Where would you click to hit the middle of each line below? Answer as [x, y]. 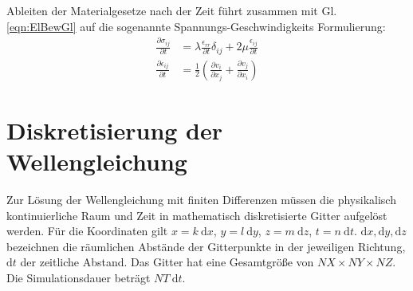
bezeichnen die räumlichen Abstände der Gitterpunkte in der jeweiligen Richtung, [206, 246]
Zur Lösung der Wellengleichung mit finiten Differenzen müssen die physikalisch [201, 199]
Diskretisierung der [115, 130]
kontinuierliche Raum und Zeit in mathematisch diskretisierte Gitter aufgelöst [197, 215]
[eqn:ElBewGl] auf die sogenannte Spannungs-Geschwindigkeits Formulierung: [196, 26]
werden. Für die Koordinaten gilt [87, 231]
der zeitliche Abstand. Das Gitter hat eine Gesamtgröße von [167, 262]
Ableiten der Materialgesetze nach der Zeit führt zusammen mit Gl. [172, 10]
